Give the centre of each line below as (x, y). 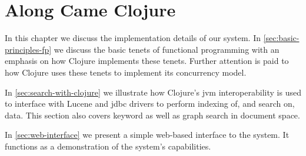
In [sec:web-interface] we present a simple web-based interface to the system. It (147, 135)
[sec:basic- (281, 38)
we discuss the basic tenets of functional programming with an (167, 49)
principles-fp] (28, 49)
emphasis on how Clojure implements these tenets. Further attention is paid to (147, 61)
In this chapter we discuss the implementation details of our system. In (133, 38)
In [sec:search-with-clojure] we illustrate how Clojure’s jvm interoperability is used (153, 92)
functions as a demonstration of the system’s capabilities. (108, 146)
